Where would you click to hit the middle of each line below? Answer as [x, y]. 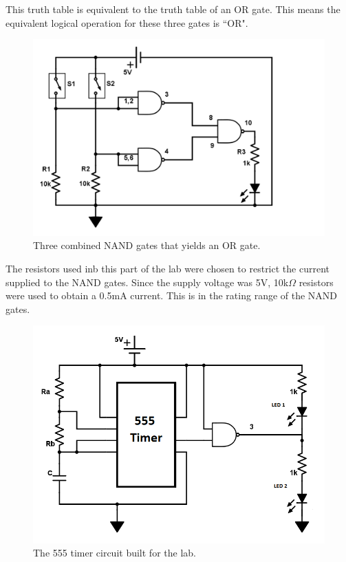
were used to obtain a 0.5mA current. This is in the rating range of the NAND [172, 295]
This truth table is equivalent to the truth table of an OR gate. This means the [173, 9]
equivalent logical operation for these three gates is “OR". [127, 22]
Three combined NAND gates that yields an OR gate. [147, 245]
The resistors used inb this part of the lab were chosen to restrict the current [167, 269]
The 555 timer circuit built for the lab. [115, 553]
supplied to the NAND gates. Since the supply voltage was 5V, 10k [147, 282]
